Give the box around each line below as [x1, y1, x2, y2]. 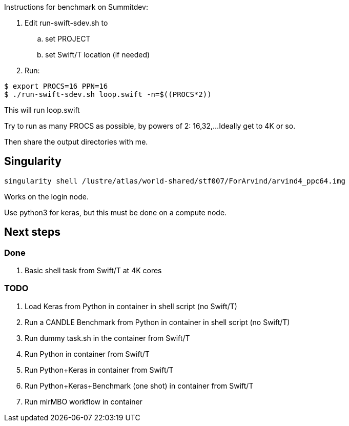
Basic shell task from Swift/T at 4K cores [25, 266, 162, 275]
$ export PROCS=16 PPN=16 [4, 82, 108, 90]
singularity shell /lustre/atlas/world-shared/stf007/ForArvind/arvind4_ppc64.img [4, 176, 345, 185]
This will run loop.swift [4, 106, 80, 114]
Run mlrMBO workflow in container [25, 397, 142, 406]
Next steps [4, 226, 60, 239]
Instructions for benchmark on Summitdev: [4, 3, 148, 11]
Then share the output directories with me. [4, 137, 148, 146]
